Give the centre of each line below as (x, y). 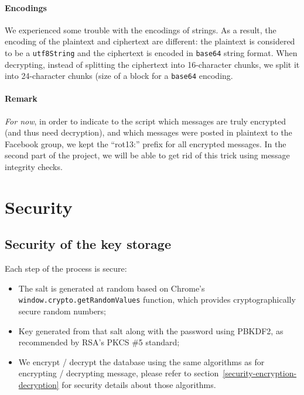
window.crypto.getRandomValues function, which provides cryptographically (157, 299)
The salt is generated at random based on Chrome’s (112, 288)
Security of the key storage (88, 244)
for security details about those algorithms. (139, 385)
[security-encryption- (260, 373)
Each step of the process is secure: (66, 268)
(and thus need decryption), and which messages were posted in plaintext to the (148, 132)
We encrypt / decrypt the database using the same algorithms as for (141, 361)
